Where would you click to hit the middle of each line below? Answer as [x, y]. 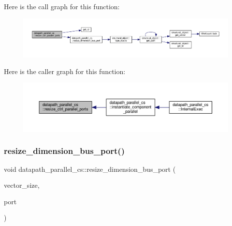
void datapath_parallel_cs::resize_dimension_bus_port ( [90, 169]
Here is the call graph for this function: [62, 6]
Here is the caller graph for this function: [65, 71]
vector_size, [22, 185]
